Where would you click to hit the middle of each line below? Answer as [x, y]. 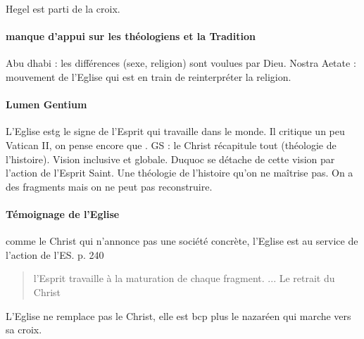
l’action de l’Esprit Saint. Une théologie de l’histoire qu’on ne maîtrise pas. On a [180, 173]
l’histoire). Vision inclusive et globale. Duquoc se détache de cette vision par [170, 159]
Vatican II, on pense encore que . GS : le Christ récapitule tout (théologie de [171, 145]
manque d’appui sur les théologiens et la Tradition [131, 36]
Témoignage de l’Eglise [63, 213]
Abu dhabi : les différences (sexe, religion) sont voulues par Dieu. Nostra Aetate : [181, 63]
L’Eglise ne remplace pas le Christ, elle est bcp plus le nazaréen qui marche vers [178, 315]
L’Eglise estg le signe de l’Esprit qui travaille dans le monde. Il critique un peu [175, 131]
